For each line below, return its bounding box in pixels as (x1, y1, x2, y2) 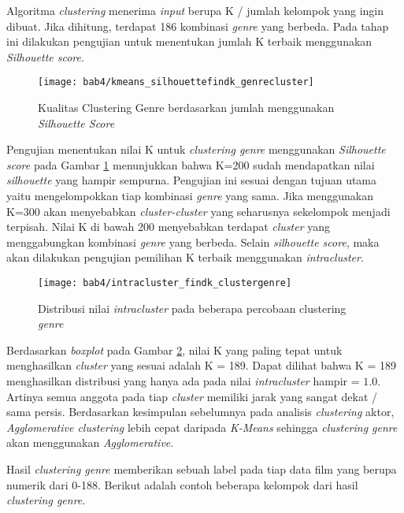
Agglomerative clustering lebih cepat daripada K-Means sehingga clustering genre (6, 418, 398, 435)
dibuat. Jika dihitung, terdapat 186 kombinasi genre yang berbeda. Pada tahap (6, 17, 389, 34)
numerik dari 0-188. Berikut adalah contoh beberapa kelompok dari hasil (6, 476, 358, 493)
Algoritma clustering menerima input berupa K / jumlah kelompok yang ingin (6, 2, 384, 18)
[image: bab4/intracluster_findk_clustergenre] (38, 277, 292, 288)
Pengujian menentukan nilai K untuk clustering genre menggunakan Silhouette (6, 141, 386, 158)
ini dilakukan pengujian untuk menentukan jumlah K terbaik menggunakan (6, 33, 372, 50)
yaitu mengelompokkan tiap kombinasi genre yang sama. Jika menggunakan (6, 188, 373, 203)
